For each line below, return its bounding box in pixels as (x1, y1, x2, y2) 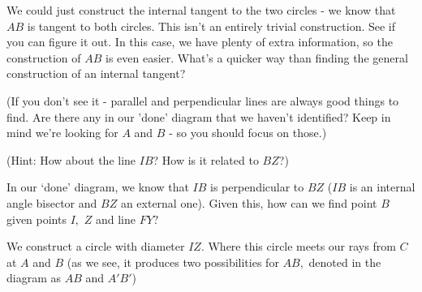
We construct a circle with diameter (6, 238, 185, 255)
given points (6, 210, 67, 227)
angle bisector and (6, 194, 97, 211)
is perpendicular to (210, 178, 304, 195)
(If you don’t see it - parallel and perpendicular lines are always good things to (6, 92, 399, 109)
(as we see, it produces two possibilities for (67, 253, 279, 270)
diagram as (6, 269, 62, 286)
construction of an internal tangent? (6, 65, 186, 82)
